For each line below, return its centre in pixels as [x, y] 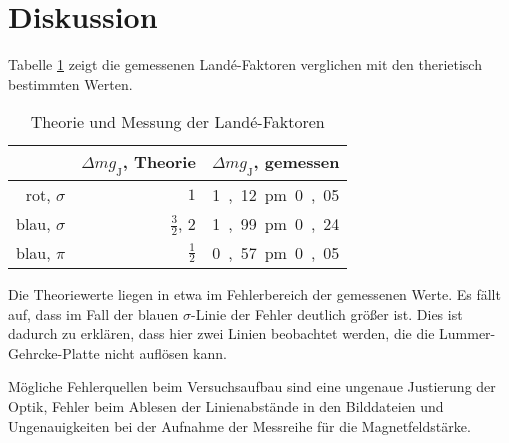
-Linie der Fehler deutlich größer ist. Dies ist [327, 313]
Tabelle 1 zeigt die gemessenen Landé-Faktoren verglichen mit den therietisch [245, 64]
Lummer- [467, 333]
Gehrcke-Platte [54, 352]
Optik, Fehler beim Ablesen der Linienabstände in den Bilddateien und [226, 405]
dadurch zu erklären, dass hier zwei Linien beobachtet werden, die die [221, 333]
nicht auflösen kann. [165, 352]
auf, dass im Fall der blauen [93, 313]
